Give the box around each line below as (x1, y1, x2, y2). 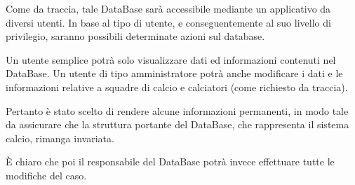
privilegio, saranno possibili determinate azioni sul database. (6, 29, 265, 43)
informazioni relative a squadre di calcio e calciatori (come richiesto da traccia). (6, 79, 348, 94)
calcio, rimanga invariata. (6, 130, 114, 145)
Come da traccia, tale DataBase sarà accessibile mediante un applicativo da (6, 1, 331, 15)
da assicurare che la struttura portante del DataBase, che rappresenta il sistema (6, 117, 349, 132)
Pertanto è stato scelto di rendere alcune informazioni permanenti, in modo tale (6, 103, 349, 118)
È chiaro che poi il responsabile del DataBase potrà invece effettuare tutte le (6, 154, 335, 169)
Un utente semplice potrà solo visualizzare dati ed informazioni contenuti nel (6, 52, 336, 67)
